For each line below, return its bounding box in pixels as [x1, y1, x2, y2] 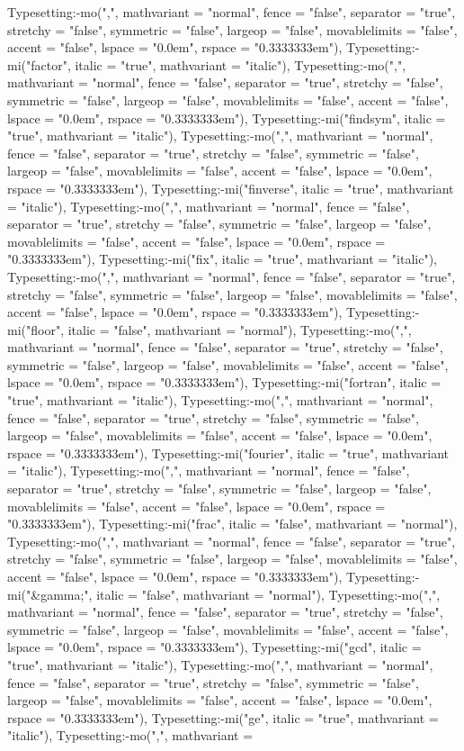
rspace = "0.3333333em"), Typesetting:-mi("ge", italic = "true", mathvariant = [7, 708, 439, 727]
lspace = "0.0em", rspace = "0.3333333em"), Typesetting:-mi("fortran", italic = [7, 373, 442, 392]
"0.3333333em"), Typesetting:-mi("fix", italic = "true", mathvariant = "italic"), [7, 249, 438, 268]
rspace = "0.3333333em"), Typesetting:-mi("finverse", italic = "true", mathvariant [7, 178, 454, 197]
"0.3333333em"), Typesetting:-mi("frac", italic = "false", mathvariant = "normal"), [7, 514, 458, 533]
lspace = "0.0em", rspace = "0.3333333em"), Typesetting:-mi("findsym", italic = [7, 108, 446, 127]
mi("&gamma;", [7, 584, 93, 603]
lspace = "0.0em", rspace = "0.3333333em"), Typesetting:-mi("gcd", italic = [7, 638, 422, 656]
